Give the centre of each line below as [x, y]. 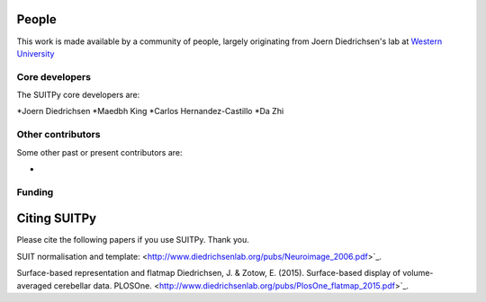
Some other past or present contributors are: [99, 152]
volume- [418, 273]
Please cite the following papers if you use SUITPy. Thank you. [133, 240]
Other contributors [58, 135]
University [36, 53]
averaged [34, 285]
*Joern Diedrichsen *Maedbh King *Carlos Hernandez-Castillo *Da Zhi [150, 111]
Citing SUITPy [57, 219]
